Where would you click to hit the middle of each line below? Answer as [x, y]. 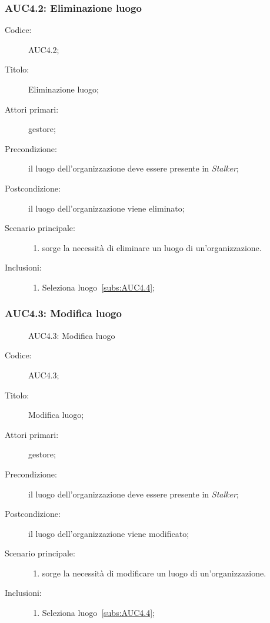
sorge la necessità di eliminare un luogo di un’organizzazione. [152, 247]
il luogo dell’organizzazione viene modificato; [109, 533]
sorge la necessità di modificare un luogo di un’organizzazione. [154, 573]
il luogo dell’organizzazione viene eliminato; [106, 208]
